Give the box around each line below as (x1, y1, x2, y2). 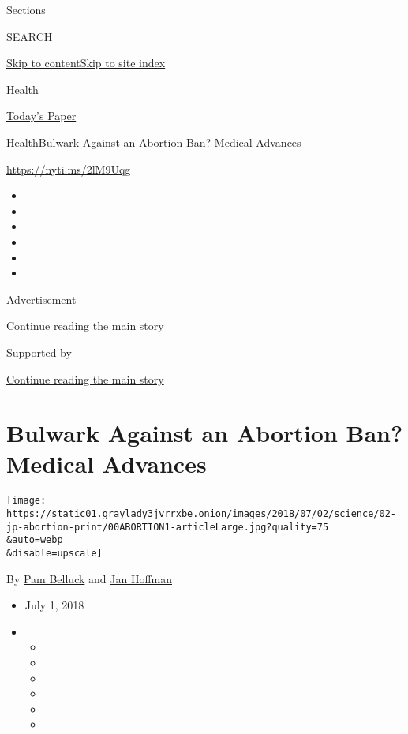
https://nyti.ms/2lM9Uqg (6, 160, 131, 177)
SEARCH (6, 28, 53, 44)
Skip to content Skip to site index (6, 54, 166, 71)
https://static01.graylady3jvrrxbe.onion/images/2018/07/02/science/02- (6, 508, 396, 520)
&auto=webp (6, 534, 63, 546)
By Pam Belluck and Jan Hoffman (6, 570, 173, 586)
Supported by (6, 343, 72, 360)
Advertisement (6, 290, 77, 307)
